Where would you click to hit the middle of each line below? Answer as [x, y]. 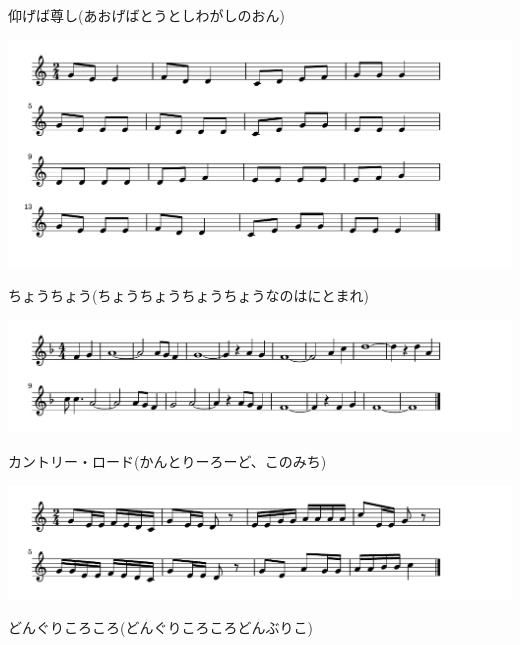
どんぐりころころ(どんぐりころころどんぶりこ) [160, 626]
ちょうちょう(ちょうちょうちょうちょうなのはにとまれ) [188, 295]
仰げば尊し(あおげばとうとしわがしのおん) [146, 15]
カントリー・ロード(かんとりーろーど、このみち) [167, 460]
